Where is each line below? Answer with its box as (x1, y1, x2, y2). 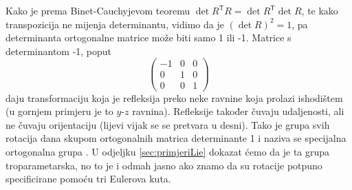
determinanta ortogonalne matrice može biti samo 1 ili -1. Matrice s (5, 30, 291, 45)
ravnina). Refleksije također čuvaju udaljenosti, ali (132, 104, 344, 118)
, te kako (301, 3, 338, 17)
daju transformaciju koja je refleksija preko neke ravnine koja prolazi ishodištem (5, 90, 343, 105)
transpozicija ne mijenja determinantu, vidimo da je (5, 17, 224, 31)
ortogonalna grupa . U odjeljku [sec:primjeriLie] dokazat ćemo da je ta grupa (5, 144, 330, 158)
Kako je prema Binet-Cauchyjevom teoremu (5, 3, 190, 17)
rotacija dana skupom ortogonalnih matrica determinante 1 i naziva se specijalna (5, 131, 346, 145)
